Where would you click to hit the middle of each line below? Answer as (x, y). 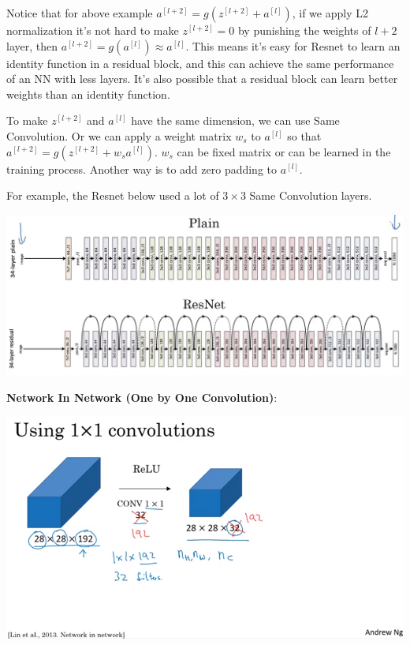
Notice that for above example (80, 13)
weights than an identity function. (88, 94)
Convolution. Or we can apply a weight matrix (119, 135)
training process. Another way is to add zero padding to (142, 169)
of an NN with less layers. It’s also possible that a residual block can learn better (202, 79)
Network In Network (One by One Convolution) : (142, 397)
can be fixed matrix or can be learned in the (284, 151)
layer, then (32, 45)
